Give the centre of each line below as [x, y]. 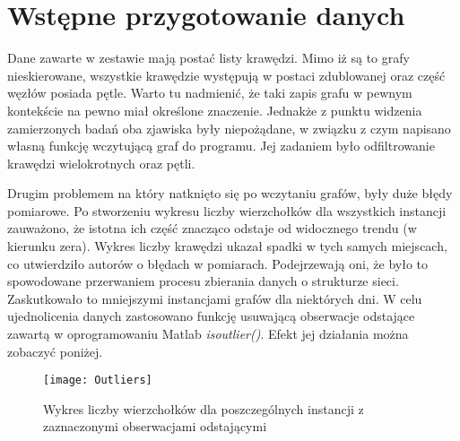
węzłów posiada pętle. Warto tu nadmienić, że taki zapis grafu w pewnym [210, 93]
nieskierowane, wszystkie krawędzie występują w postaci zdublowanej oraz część [226, 75]
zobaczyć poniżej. [55, 351]
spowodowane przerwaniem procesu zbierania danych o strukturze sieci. [203, 281]
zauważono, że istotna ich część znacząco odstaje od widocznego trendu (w [212, 228]
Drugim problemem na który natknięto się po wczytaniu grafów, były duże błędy [230, 193]
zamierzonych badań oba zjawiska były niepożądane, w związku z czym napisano [229, 128]
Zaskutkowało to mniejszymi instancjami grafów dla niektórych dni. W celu [215, 298]
